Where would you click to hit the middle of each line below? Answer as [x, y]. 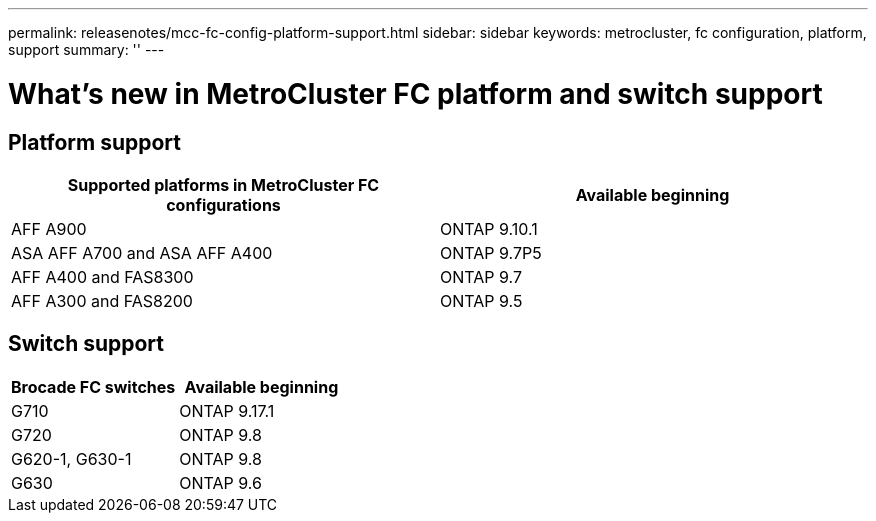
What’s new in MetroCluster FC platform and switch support [415, 93]
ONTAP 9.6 [220, 482]
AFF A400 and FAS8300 [102, 276]
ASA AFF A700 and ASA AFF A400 [142, 252]
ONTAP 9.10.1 [489, 228]
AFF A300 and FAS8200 [102, 300]
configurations [223, 204]
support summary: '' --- [86, 49]
